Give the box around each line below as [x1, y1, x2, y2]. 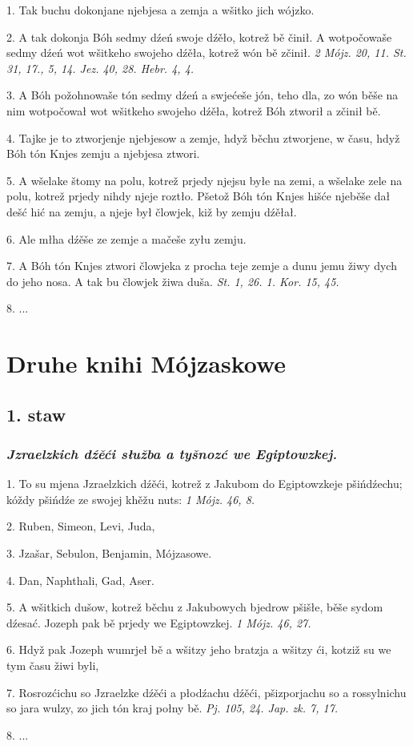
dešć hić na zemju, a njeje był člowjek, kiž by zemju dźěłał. [6, 203, 297, 220]
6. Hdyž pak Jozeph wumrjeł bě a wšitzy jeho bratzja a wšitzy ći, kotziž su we [6, 641, 391, 658]
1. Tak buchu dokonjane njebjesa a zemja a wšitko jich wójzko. [6, 2, 315, 18]
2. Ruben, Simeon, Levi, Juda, [6, 518, 155, 534]
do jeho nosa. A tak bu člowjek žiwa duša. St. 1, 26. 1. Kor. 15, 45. [6, 272, 339, 289]
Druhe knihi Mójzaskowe [6, 347, 287, 380]
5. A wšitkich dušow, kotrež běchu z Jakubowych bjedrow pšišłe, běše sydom [6, 599, 383, 615]
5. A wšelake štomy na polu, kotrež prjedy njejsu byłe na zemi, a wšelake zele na [6, 171, 403, 188]
